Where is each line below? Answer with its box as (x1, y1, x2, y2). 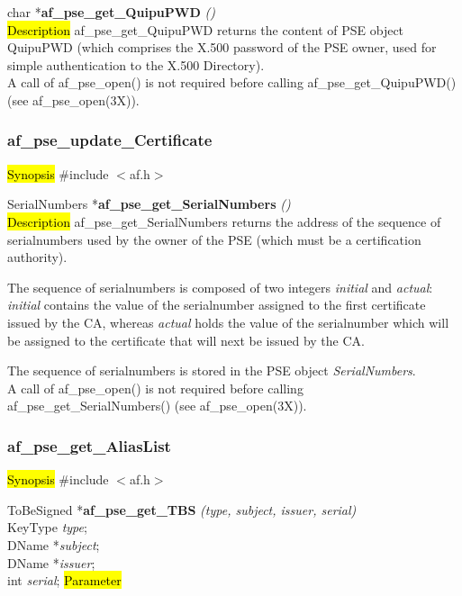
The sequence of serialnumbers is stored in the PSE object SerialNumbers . (7, 361, 416, 380)
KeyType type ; (7, 518, 87, 537)
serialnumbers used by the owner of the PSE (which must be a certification (7, 230, 421, 248)
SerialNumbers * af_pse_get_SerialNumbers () (7, 194, 291, 213)
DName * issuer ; (7, 553, 95, 572)
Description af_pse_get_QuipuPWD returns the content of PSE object (7, 20, 404, 39)
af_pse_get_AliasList (7, 434, 171, 456)
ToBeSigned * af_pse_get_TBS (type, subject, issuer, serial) (7, 500, 357, 519)
